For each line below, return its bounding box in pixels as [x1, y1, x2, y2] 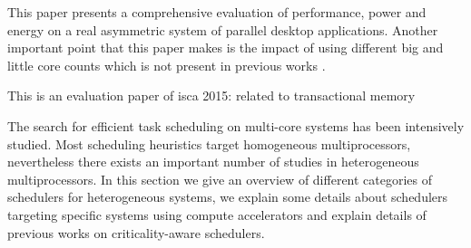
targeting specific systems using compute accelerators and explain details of [7, 205, 427, 224]
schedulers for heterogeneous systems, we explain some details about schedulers [7, 187, 448, 206]
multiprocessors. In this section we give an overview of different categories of [7, 169, 433, 188]
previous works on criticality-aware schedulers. [7, 223, 265, 242]
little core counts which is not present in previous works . [7, 55, 326, 74]
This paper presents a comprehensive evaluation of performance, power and [7, 3, 427, 21]
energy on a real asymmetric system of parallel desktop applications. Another [7, 20, 438, 39]
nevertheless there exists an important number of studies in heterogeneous [7, 152, 419, 171]
